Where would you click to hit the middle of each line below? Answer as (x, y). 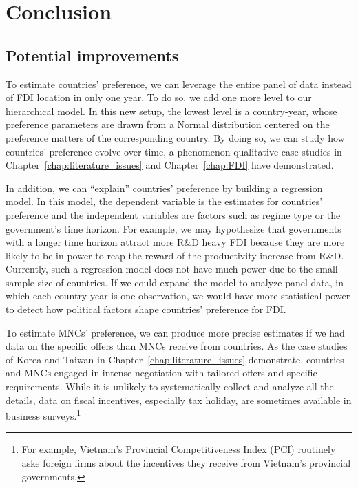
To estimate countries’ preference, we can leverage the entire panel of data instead (179, 84)
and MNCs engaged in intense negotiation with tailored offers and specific (161, 373)
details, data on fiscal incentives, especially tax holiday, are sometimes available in (179, 400)
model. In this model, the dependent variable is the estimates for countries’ (164, 201)
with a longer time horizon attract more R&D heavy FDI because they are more (175, 242)
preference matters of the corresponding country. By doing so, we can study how (175, 137)
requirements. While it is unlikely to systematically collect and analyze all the (170, 386)
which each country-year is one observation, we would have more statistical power (178, 296)
